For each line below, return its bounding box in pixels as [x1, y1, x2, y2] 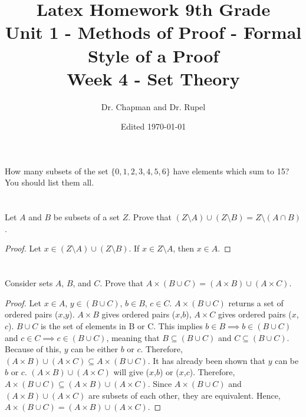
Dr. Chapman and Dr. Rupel [101, 100, 206, 112]
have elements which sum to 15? [173, 164, 289, 177]
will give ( [113, 366, 150, 378]
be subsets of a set [53, 211, 120, 223]
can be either [71, 343, 118, 355]
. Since [147, 377, 172, 389]
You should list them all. [5, 176, 94, 188]
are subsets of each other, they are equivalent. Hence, [88, 389, 281, 401]
